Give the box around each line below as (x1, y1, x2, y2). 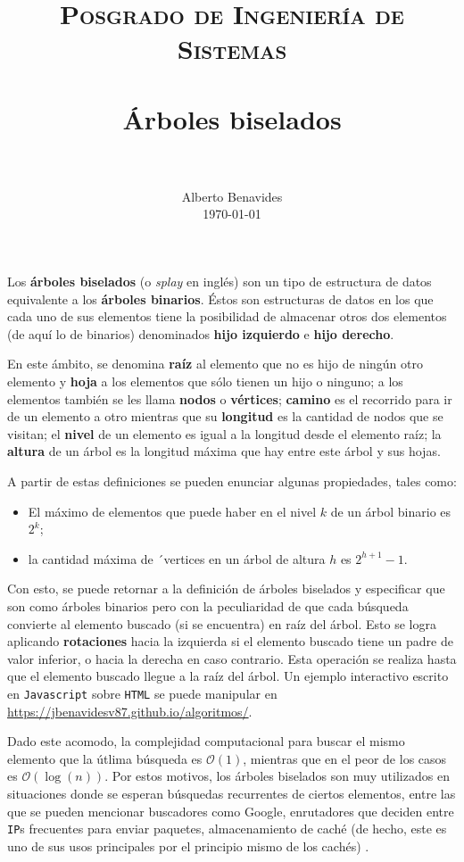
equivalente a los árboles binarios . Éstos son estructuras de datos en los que (7, 289, 434, 308)
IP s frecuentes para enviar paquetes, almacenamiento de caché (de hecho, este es (7, 819, 447, 838)
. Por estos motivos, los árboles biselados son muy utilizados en (104, 767, 450, 785)
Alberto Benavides (181, 186, 283, 205)
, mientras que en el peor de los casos (243, 749, 447, 767)
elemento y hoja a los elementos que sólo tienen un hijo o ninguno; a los (7, 372, 403, 391)
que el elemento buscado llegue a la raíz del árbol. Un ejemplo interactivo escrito (7, 667, 449, 685)
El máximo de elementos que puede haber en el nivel (28, 501, 317, 520)
